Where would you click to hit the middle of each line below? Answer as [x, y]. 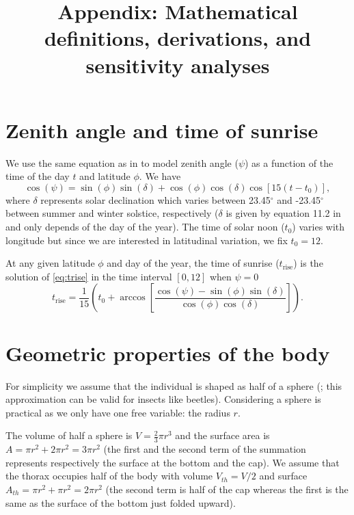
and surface [283, 476]
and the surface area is [222, 435]
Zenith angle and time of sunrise [162, 130]
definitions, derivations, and [178, 38]
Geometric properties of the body [168, 353]
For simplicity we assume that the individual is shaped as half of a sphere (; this [174, 385]
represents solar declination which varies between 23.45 [155, 199]
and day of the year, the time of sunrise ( [193, 263]
